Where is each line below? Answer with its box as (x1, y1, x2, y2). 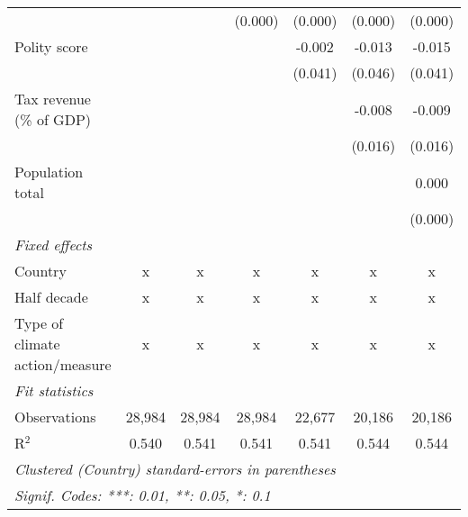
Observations (14, 406, 96, 427)
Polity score (14, 36, 88, 57)
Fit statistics (14, 380, 94, 401)
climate (14, 333, 60, 354)
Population (14, 161, 84, 182)
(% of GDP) (14, 109, 92, 130)
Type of (14, 313, 64, 333)
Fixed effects (14, 234, 93, 255)
